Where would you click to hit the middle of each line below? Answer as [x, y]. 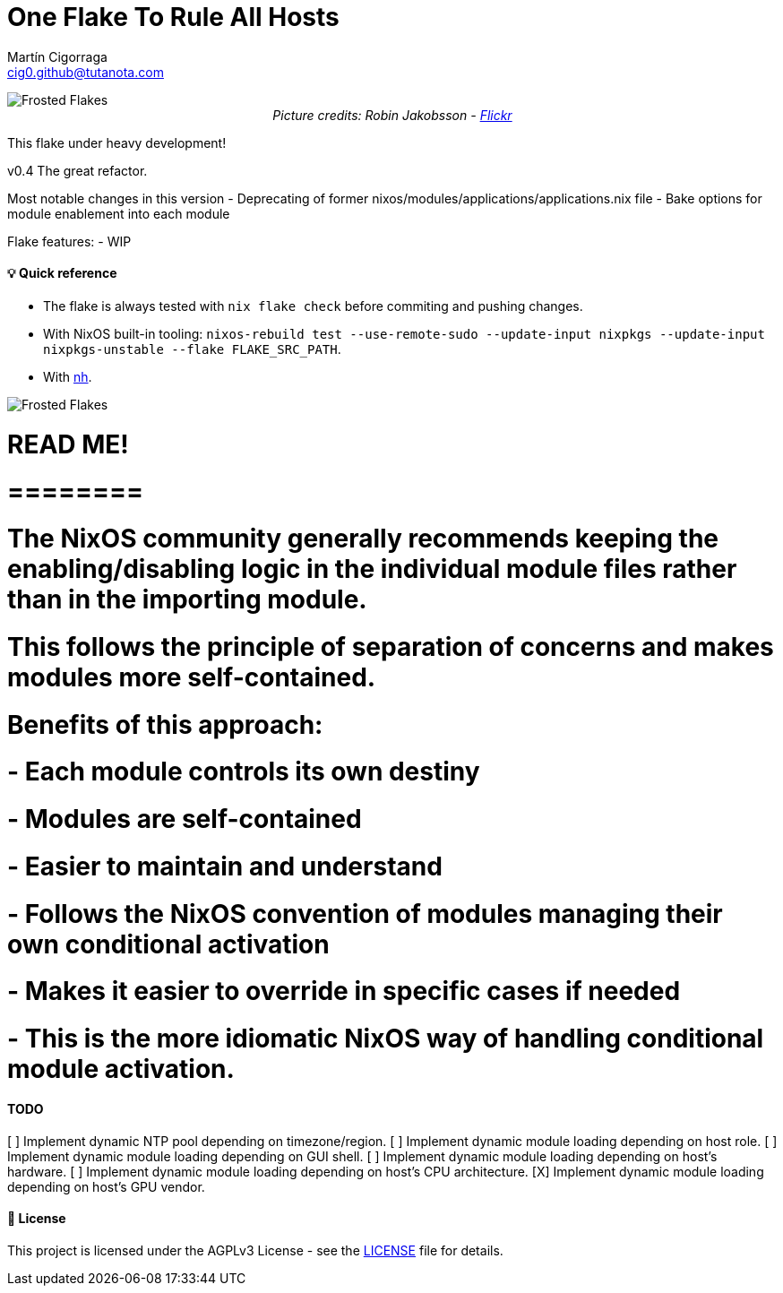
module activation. [121, 1069]
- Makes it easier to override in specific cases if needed [344, 991]
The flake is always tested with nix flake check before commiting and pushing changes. [313, 306]
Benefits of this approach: [165, 724]
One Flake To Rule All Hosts [173, 17]
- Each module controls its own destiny [244, 772]
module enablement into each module [119, 213]
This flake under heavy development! [117, 142]
